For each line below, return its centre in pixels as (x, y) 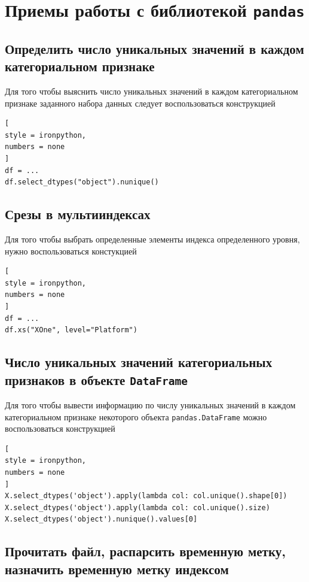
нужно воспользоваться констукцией (71, 251)
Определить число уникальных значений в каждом (154, 48)
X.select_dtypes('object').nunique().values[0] (101, 519)
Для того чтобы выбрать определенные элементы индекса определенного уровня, (152, 239)
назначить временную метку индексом (117, 569)
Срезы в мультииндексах (78, 214)
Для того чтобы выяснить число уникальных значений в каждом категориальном (152, 91)
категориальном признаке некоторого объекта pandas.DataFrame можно (136, 416)
